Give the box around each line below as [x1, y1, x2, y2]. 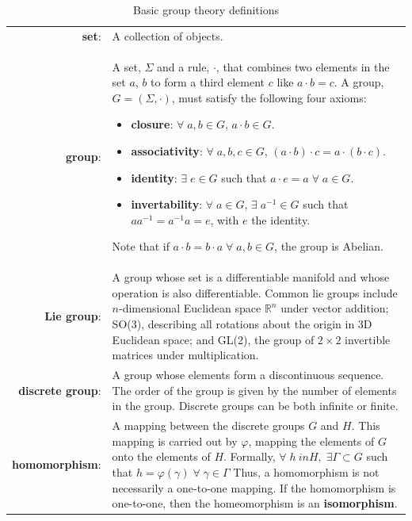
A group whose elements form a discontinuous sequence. [112, 366, 384, 383]
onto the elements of [112, 448, 211, 465]
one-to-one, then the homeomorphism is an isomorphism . [112, 495, 398, 511]
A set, [112, 58, 141, 75]
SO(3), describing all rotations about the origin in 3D [112, 316, 372, 332]
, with [210, 211, 239, 228]
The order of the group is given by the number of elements [112, 381, 397, 398]
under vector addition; [280, 300, 389, 316]
